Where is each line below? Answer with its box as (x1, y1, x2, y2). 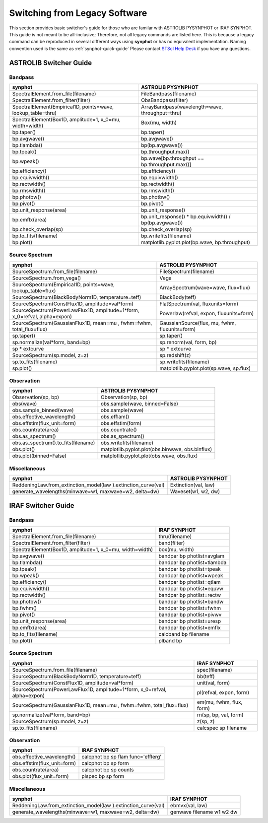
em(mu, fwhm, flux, (197, 698, 243, 705)
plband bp (158, 637, 183, 644)
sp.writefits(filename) (159, 358, 209, 365)
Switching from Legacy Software (9, 7, 147, 18)
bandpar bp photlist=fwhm (158, 605, 221, 612)
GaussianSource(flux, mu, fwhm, (159, 319, 236, 326)
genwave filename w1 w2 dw (170, 809, 238, 816)
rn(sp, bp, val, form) (197, 711, 244, 718)
